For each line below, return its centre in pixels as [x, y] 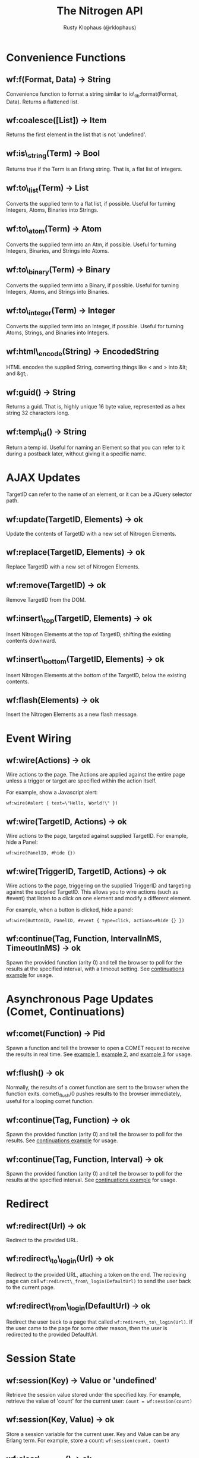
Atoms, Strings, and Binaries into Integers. [58, 333]
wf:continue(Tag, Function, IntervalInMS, [84, 939]
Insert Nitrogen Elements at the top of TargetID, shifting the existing [89, 634]
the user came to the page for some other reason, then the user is [87, 1328]
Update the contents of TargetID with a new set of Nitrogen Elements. [91, 533]
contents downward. [31, 640]
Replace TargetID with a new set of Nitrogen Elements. [73, 567]
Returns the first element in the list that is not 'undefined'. [76, 134]
